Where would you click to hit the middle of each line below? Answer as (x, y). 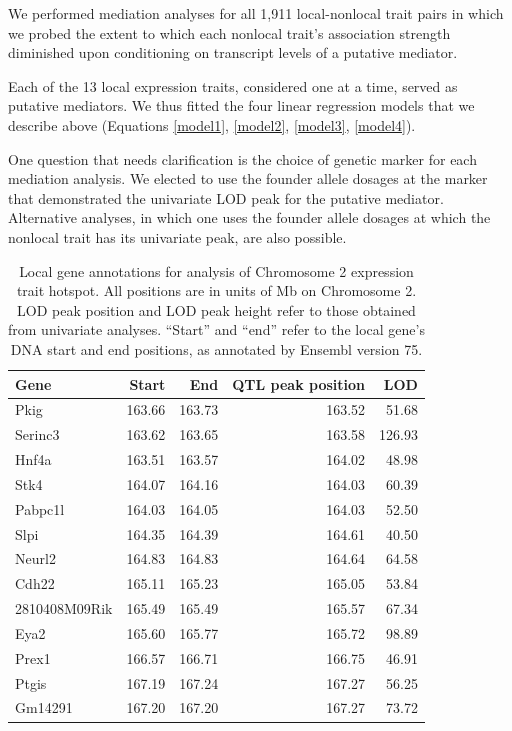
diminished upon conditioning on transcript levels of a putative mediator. (233, 52)
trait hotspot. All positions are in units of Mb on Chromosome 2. (216, 290)
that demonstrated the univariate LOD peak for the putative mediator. (226, 197)
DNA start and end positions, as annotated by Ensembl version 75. (216, 348)
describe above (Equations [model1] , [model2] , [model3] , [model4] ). (212, 124)
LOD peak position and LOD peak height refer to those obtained (216, 309)
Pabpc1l (40, 508)
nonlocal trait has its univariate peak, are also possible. (177, 236)
